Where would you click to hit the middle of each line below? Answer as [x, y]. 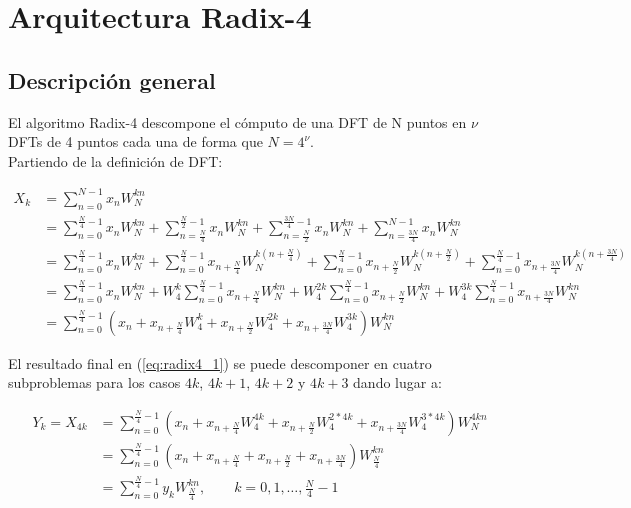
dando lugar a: [397, 382]
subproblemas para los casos [94, 382]
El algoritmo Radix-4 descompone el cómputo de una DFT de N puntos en [237, 121]
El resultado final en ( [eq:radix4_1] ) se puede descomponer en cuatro [220, 362]
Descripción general [112, 79]
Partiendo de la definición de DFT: [115, 160]
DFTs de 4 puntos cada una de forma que [135, 141]
